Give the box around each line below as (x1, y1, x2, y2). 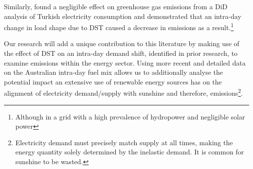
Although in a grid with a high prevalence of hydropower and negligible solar (15, 111, 245, 121)
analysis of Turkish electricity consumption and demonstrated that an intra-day (4, 11, 241, 21)
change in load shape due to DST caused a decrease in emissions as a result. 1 (4, 21, 234, 32)
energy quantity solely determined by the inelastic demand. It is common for (15, 147, 244, 157)
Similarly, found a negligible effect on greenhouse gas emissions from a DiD (4, 1, 228, 11)
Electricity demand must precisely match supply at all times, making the (15, 137, 233, 147)
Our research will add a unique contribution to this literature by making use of (4, 38, 239, 49)
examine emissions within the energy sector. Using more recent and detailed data (4, 57, 246, 68)
